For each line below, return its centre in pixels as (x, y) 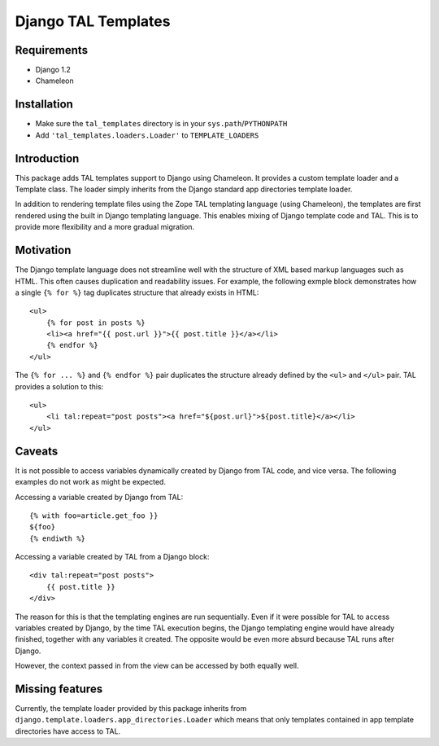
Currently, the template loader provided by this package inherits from (131, 709)
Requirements (52, 50)
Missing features (59, 689)
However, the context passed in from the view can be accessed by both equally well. (157, 666)
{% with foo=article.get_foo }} (94, 516)
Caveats (37, 451)
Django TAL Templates (93, 21)
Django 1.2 (53, 70)
